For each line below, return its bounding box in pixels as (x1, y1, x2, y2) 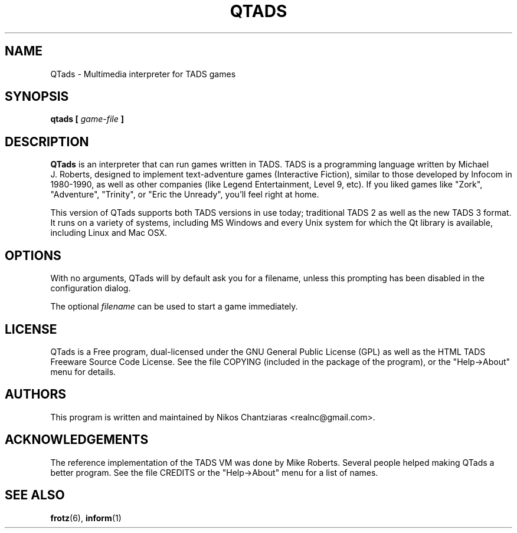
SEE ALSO (5, 488, 65, 503)
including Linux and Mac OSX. (50, 228, 168, 238)
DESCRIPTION (5, 134, 89, 149)
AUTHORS (5, 387, 67, 402)
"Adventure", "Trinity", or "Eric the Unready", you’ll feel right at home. (50, 189, 319, 200)
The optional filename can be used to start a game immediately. (50, 301, 298, 312)
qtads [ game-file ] (50, 114, 124, 124)
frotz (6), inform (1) (50, 512, 122, 523)
